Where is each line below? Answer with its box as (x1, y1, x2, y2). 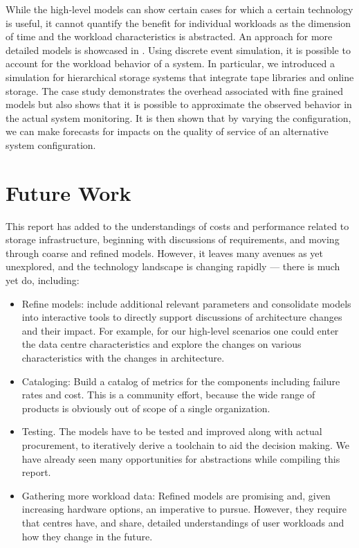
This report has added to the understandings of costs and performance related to (6, 218, 349, 233)
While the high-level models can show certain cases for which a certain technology (6, 2, 353, 16)
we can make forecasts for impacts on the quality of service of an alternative (6, 124, 329, 139)
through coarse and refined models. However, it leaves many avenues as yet (6, 245, 323, 260)
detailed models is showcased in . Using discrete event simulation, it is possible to (6, 42, 351, 57)
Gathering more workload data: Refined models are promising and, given (21, 488, 331, 502)
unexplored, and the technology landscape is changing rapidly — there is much (6, 259, 340, 274)
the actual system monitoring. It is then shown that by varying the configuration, (6, 110, 351, 125)
